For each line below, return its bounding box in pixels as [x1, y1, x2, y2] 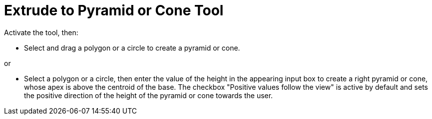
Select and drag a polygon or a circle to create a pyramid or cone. [24, 43, 240, 52]
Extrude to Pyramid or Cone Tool [4, 2, 224, 19]
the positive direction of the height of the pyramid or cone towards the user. [24, 91, 273, 100]
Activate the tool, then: [4, 28, 78, 37]
